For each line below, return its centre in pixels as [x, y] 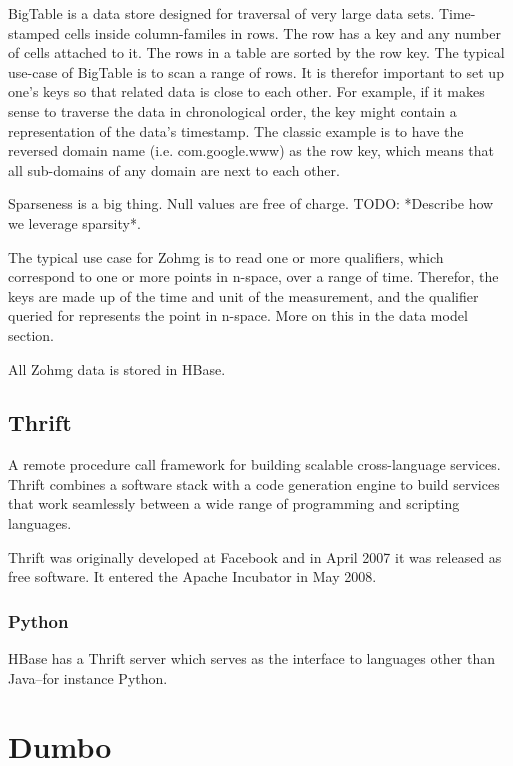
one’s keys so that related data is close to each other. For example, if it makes [246, 91]
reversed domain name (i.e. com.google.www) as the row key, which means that [251, 150]
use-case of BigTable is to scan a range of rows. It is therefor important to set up [256, 71]
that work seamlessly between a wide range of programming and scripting [234, 503]
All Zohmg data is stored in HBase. [117, 368]
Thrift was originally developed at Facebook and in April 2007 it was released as [255, 556]
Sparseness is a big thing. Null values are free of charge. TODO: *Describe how [251, 203]
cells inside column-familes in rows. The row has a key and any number [282, 32]
